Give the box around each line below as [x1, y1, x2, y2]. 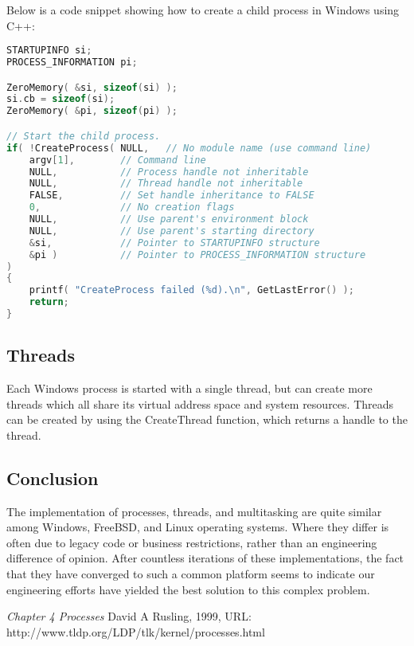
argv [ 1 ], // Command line [29, 154, 206, 166]
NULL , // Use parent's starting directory [29, 225, 314, 237]
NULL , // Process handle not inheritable [29, 166, 309, 178]
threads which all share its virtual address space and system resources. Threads [6, 395, 394, 412]
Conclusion [6, 465, 99, 490]
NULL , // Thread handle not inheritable [29, 178, 303, 190]
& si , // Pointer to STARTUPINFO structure [29, 237, 320, 249]
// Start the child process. [6, 130, 161, 142]
